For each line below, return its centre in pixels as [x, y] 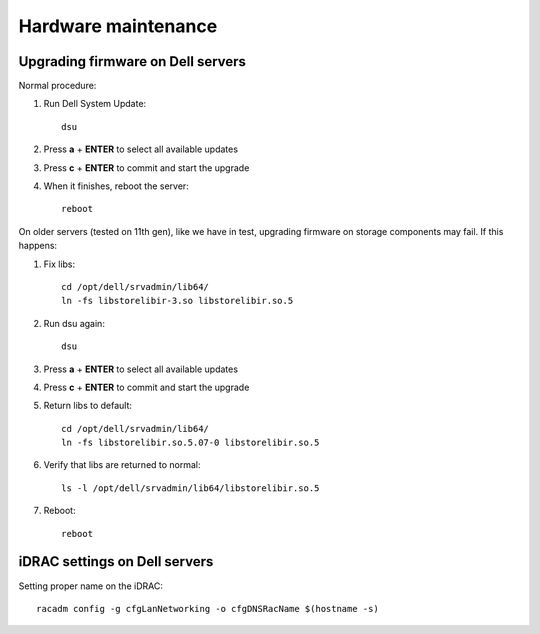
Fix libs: [59, 264]
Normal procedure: [57, 86]
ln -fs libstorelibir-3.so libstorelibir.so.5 [177, 301]
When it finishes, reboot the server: [116, 186]
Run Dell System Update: [95, 104]
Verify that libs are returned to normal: [122, 465]
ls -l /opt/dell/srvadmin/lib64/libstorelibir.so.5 [190, 488]
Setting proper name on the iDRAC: [91, 586]
